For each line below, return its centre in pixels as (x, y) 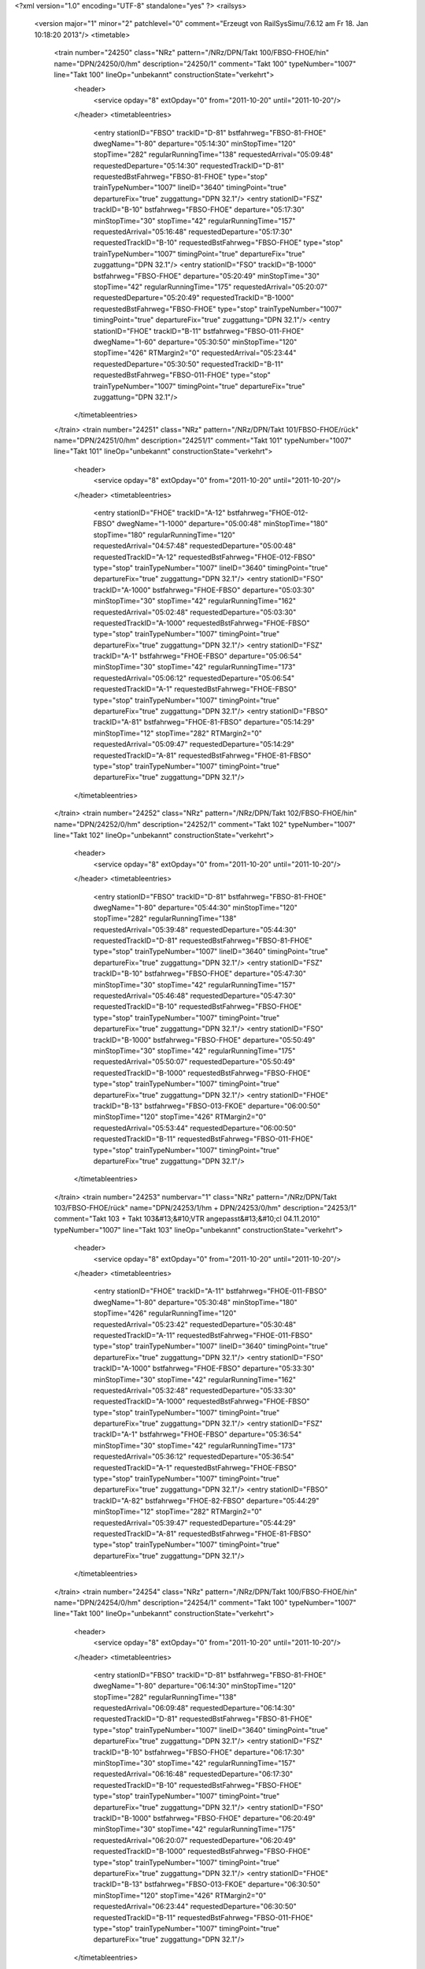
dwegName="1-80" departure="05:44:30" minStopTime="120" (196, 907)
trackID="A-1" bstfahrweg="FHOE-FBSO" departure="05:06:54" (198, 656)
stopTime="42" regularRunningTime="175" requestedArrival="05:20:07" (211, 287)
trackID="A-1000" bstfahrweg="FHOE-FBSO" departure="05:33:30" (204, 1368)
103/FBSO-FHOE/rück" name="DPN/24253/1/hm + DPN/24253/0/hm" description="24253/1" (205, 1208)
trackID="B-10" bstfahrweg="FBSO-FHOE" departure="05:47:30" (200, 973)
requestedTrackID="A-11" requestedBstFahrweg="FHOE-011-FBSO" (203, 1335)
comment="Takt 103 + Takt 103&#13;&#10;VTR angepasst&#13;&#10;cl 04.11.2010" (187, 1219)
